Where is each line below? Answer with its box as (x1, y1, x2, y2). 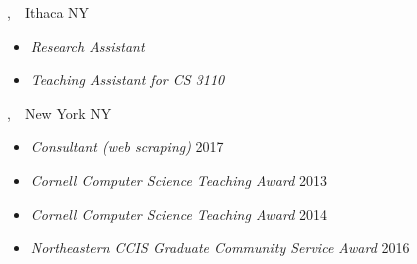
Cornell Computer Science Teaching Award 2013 (30, 169, 328, 190)
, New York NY (7, 102, 112, 123)
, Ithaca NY (7, 2, 90, 22)
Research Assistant (30, 35, 145, 56)
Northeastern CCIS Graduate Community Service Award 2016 (30, 237, 410, 258)
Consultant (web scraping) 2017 (30, 136, 224, 157)
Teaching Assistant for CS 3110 (30, 69, 225, 90)
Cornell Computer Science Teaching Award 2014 (30, 203, 328, 224)
